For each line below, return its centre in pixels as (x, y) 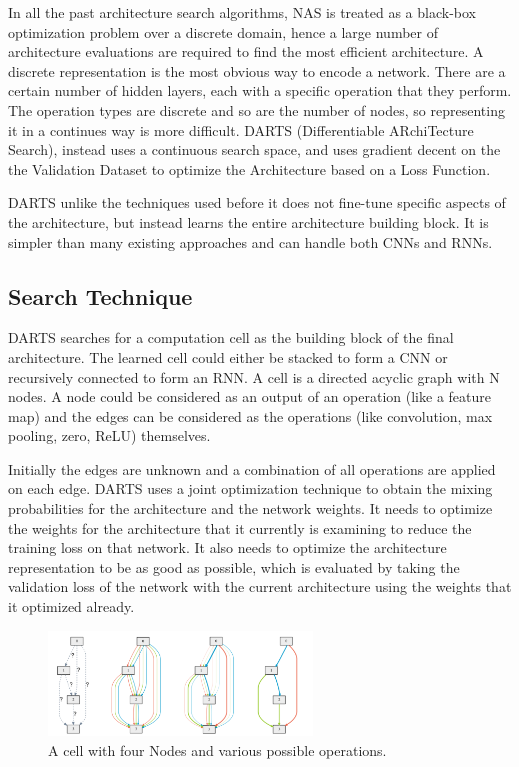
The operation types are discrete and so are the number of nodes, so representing (256, 109)
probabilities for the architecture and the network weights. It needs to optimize (250, 508)
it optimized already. (71, 606)
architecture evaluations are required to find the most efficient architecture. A (246, 51)
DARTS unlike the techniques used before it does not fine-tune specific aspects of (257, 202)
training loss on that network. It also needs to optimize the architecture (227, 547)
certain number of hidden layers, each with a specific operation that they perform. (260, 90)
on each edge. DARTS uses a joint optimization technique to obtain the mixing (250, 488)
